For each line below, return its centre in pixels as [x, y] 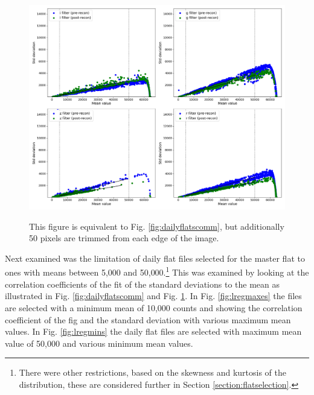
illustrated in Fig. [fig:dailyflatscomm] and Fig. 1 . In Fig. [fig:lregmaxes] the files [153, 296]
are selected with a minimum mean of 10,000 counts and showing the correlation [154, 307]
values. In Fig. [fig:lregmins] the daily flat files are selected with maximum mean [153, 331]
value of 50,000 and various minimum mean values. [99, 343]
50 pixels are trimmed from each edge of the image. [124, 238]
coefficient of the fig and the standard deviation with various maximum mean [148, 319]
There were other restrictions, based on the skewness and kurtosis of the [152, 372]
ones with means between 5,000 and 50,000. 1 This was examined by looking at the [157, 271]
